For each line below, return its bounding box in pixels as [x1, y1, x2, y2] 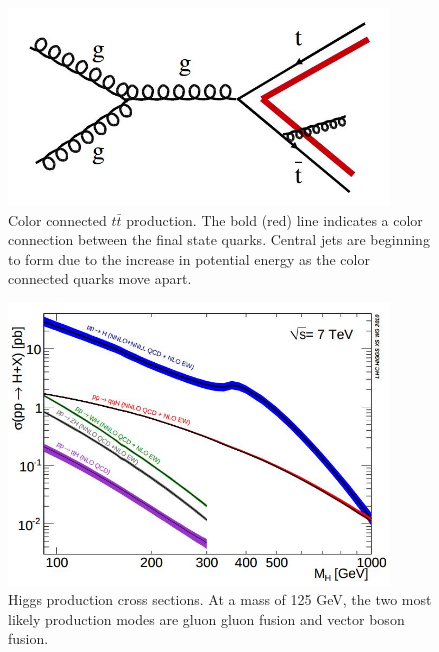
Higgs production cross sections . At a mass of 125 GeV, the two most [8, 589, 432, 610]
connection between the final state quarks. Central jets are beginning [8, 229, 430, 250]
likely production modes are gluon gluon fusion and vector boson [8, 608, 405, 629]
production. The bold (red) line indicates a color [126, 209, 423, 230]
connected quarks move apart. [8, 268, 192, 289]
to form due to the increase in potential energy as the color [8, 248, 370, 269]
